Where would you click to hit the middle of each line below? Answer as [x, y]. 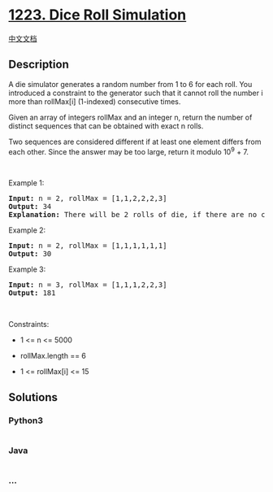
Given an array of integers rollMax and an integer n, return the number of [130, 117]
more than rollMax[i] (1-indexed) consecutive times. [95, 101]
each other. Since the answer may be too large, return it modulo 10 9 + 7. [129, 150]
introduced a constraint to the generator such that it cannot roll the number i [136, 93]
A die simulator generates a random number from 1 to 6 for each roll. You [130, 84]
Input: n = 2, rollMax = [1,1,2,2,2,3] [88, 198]
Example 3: [27, 269]
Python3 [26, 420]
